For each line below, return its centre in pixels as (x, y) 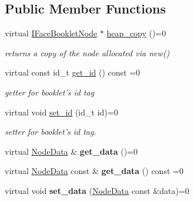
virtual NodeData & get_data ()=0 (71, 151)
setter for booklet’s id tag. (51, 132)
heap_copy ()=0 (136, 33)
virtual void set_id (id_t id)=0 (61, 112)
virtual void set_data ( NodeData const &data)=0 (97, 190)
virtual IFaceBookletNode (51, 33)
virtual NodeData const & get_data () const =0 (94, 171)
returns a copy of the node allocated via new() (87, 52)
